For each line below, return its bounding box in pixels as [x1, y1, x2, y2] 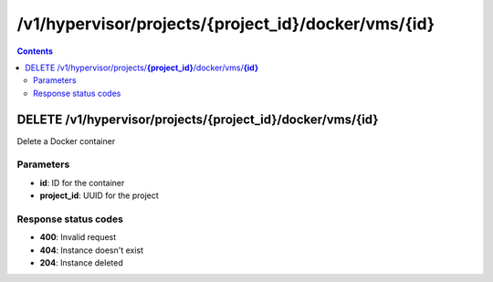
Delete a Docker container [16, 135, 116, 146]
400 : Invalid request [39, 232, 117, 243]
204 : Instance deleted [39, 257, 123, 268]
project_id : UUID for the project [39, 190, 159, 201]
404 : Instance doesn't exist [39, 245, 144, 256]
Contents [16, 46, 54, 57]
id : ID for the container [39, 177, 125, 188]
